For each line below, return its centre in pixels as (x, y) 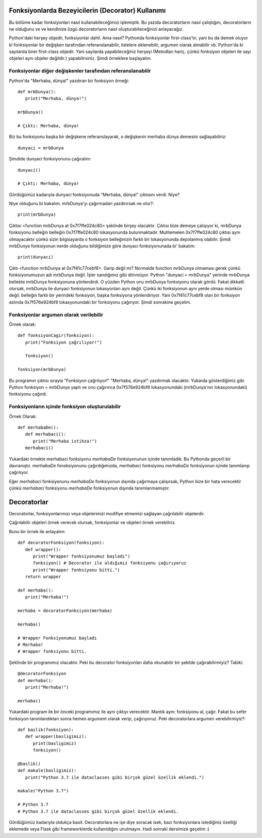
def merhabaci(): (46, 434)
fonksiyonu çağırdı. (28, 394)
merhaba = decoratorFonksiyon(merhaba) (65, 611)
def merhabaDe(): (38, 427)
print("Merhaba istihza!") (65, 441)
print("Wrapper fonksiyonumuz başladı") (82, 556)
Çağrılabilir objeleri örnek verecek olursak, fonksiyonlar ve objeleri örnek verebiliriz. (92, 523)
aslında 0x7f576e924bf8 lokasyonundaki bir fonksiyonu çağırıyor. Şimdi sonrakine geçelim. (100, 302)
